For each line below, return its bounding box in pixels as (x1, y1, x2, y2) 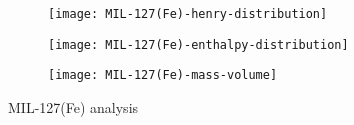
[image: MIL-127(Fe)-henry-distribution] (48, 7, 328, 21)
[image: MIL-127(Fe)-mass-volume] (48, 68, 278, 83)
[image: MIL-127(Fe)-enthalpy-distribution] (48, 37, 349, 52)
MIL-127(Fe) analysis (8, 96, 139, 117)
